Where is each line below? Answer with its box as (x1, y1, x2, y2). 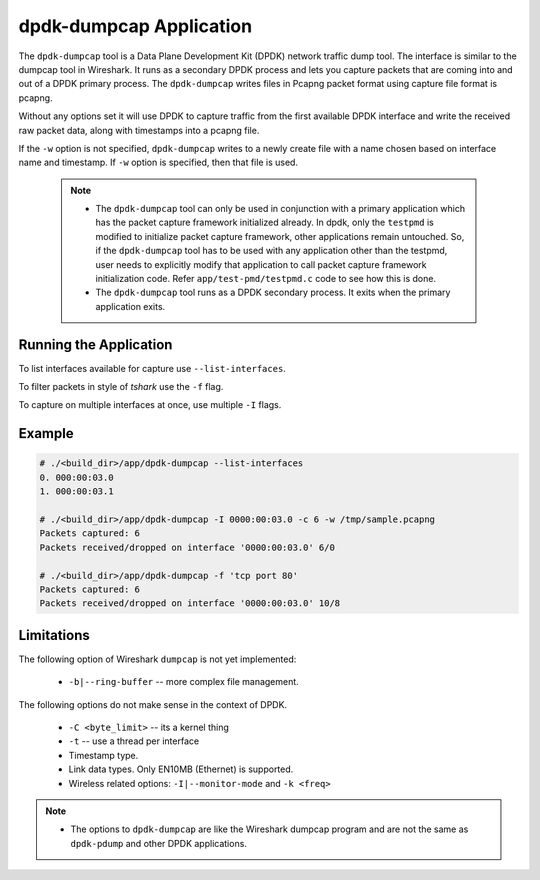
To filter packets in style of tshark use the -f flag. (18, 381, 224, 393)
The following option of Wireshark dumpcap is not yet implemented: (18, 653, 297, 665)
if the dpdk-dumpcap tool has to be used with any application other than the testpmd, (95, 245, 448, 257)
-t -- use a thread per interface (68, 735, 200, 747)
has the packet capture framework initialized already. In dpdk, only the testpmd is (95, 216, 434, 229)
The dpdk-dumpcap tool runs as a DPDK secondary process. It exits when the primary (95, 286, 451, 299)
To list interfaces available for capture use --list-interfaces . (18, 362, 287, 374)
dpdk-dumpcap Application (18, 15, 253, 37)
